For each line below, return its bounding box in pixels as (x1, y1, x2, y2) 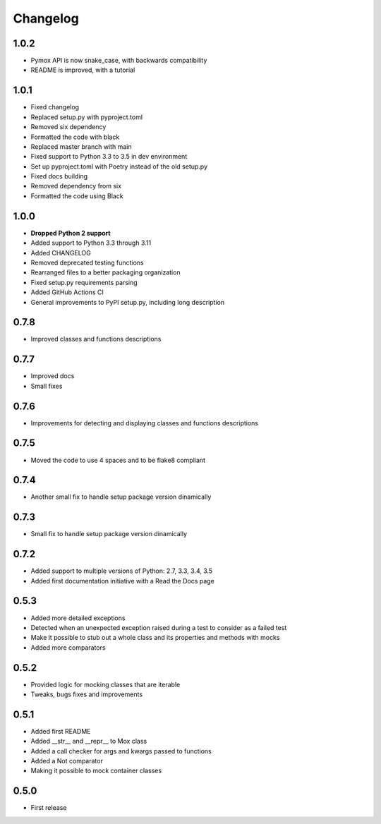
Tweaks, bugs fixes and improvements (30, 690, 143, 698)
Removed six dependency (30, 123, 107, 131)
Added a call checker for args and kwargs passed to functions (30, 746, 212, 755)
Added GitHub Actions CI (30, 288, 104, 296)
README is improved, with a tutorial (30, 66, 135, 74)
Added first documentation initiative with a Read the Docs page (30, 576, 214, 585)
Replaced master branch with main (30, 142, 132, 151)
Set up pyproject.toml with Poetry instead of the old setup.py (30, 162, 208, 171)
